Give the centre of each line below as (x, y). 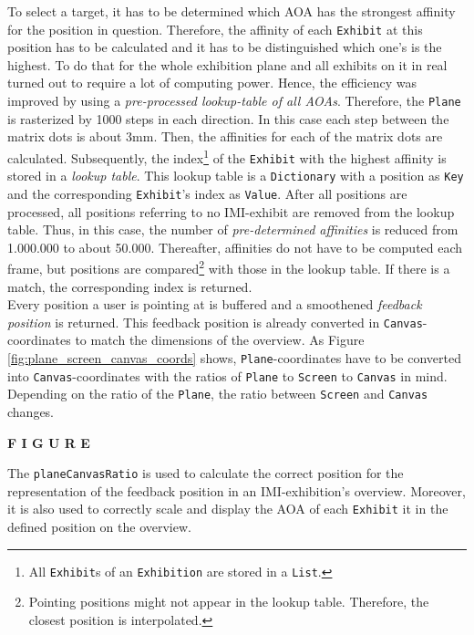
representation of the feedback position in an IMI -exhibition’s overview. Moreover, (237, 490)
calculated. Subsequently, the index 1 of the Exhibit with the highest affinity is (227, 156)
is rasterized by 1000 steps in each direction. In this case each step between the (228, 118)
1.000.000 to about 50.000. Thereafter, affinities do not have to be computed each (235, 247)
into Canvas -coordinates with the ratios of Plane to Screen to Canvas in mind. (227, 375)
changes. (31, 411)
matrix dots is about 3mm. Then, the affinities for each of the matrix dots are (225, 136)
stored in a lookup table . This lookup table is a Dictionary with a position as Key (236, 176)
